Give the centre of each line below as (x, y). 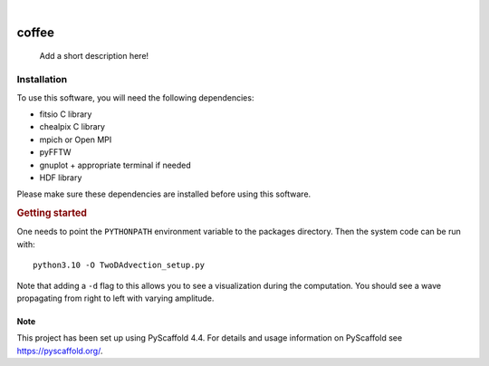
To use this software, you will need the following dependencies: (135, 97)
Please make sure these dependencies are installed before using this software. (164, 194)
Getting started (52, 213)
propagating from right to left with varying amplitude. (115, 298)
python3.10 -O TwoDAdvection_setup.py (119, 265)
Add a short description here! (94, 56)
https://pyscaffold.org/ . (60, 351)
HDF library (61, 178)
